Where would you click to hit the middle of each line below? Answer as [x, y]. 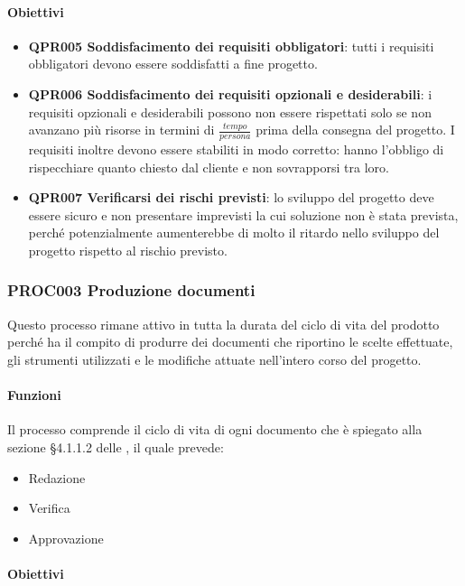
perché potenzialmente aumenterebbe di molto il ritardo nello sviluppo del [234, 233]
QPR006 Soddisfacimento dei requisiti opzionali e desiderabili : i [230, 93]
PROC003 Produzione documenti [131, 290]
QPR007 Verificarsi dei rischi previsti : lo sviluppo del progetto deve [231, 197]
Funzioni [34, 395]
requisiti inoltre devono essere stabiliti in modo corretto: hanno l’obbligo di [236, 149]
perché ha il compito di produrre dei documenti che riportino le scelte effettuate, [230, 342]
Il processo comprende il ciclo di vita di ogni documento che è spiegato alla [215, 429]
